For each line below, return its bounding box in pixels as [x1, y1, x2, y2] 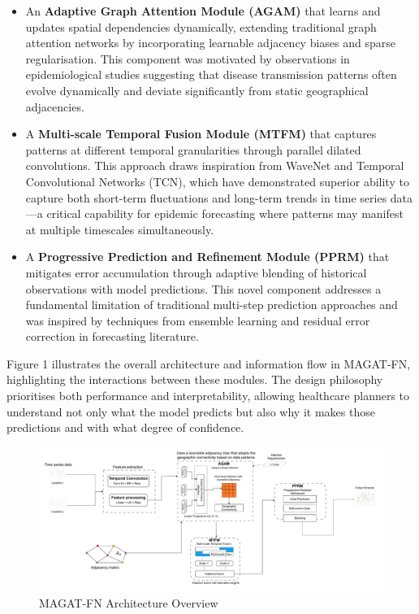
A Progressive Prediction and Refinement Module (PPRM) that [25, 248, 390, 265]
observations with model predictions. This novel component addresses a [25, 280, 382, 297]
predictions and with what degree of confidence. [6, 419, 244, 436]
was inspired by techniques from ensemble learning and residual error [25, 311, 370, 329]
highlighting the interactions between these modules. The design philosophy [6, 371, 383, 388]
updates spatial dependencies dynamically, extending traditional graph [25, 18, 377, 35]
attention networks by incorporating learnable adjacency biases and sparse [25, 34, 396, 51]
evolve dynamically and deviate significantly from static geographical [25, 81, 369, 98]
